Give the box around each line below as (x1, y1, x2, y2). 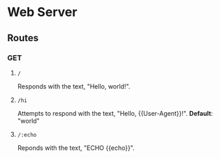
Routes (7, 32, 39, 44)
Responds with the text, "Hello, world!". (17, 82, 131, 91)
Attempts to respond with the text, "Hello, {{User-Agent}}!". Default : (17, 109, 213, 117)
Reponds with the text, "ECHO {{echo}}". (17, 144, 135, 152)
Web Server (7, 4, 78, 20)
